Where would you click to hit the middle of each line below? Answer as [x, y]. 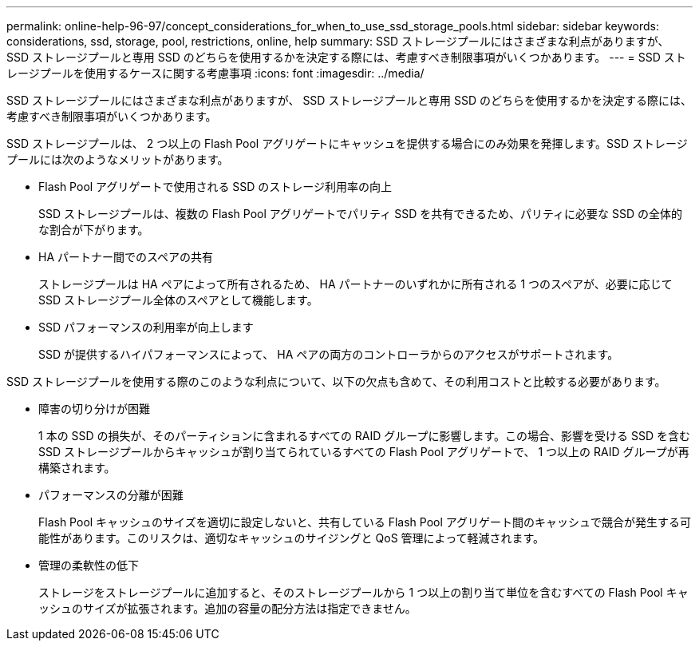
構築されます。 [77, 468]
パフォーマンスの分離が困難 [111, 495]
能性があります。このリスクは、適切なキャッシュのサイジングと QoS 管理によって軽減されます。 [292, 538]
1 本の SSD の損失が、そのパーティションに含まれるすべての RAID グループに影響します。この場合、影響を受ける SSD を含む [365, 436]
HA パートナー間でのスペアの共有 [126, 257]
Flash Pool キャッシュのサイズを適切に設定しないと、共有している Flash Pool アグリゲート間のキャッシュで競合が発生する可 [365, 522]
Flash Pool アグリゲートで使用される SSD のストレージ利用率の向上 [215, 187]
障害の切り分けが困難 [94, 409]
